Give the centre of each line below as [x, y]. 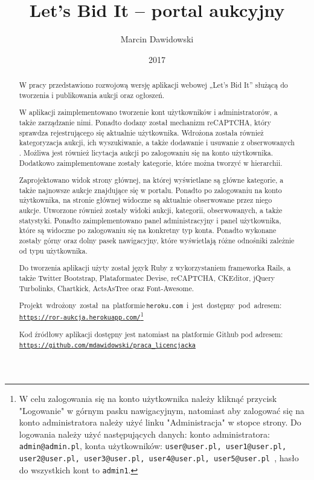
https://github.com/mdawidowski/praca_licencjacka [107, 345]
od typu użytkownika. [53, 250]
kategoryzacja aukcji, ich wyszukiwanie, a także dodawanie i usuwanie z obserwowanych [157, 143]
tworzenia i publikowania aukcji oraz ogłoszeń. [92, 95]
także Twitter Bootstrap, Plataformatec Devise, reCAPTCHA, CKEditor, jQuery [147, 278]
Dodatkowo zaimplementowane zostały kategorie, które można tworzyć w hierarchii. [151, 163]
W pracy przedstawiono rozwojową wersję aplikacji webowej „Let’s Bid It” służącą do [153, 85]
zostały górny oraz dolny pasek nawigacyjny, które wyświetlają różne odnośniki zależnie [157, 241]
